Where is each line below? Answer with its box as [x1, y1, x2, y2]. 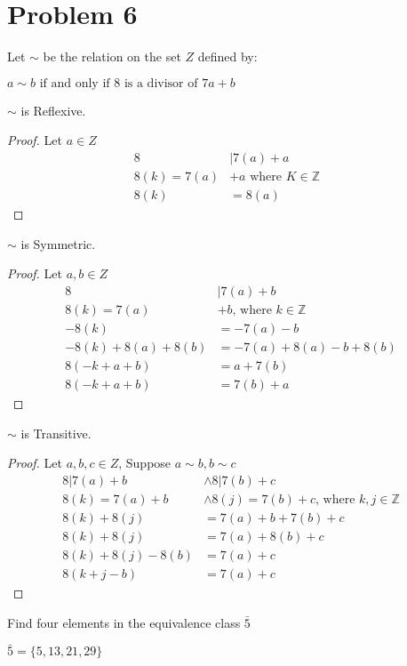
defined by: [197, 47, 258, 66]
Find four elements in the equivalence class [7, 613, 241, 631]
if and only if [39, 76, 110, 90]
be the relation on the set [43, 47, 181, 66]
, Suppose [118, 453, 172, 472]
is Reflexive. [20, 100, 86, 119]
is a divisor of [124, 76, 198, 90]
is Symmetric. [20, 234, 96, 253]
